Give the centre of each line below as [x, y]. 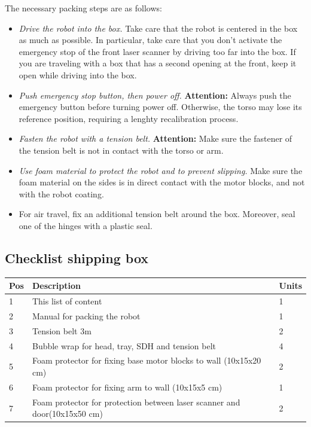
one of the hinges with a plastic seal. [86, 225]
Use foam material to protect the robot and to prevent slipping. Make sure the [161, 170]
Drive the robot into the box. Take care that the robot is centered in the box [158, 28]
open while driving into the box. [78, 74]
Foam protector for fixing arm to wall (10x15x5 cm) [127, 387]
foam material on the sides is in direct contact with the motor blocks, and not [162, 182]
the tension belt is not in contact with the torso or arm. [121, 150]
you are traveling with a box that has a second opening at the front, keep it [158, 63]
